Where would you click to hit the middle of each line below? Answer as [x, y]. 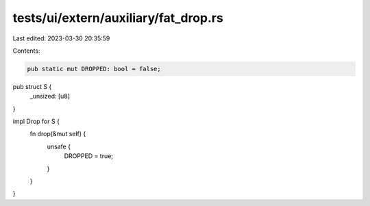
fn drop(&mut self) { [58, 134]
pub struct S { [32, 86]
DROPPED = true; [88, 156]
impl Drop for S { [36, 121]
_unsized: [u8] [50, 96]
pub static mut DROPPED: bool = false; [94, 69]
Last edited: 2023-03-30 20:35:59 [61, 38]
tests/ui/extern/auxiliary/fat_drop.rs [118, 18]
